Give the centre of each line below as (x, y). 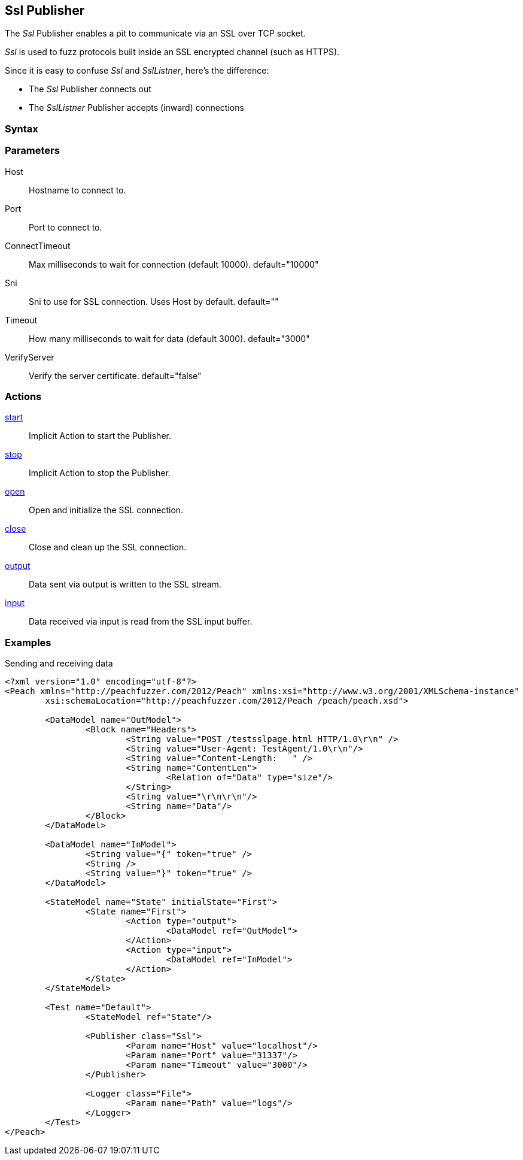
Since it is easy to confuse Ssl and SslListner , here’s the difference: (137, 71)
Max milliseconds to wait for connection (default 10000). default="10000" (174, 264)
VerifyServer (30, 357)
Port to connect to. (66, 227)
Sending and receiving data (59, 664)
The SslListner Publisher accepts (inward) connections (136, 108)
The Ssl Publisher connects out (90, 89)
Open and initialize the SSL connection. (106, 510)
